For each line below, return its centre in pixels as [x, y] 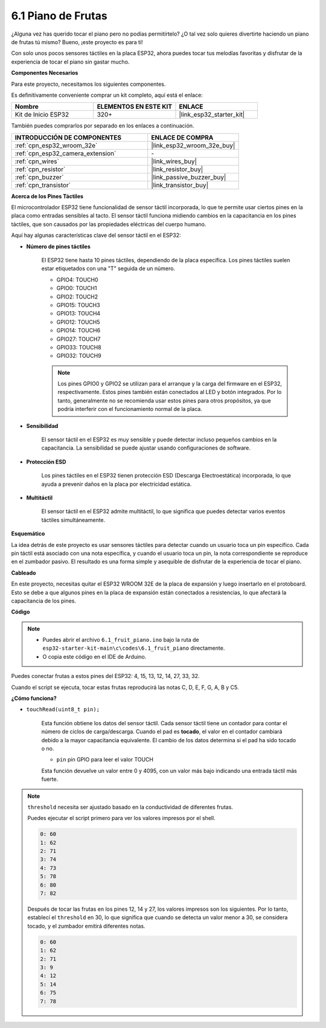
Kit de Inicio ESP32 [42, 115]
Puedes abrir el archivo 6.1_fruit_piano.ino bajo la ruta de [121, 640]
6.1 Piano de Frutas [59, 16]
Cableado [24, 573]
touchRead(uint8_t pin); [63, 710]
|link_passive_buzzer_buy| [189, 177]
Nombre [27, 107]
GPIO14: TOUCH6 [78, 331]
